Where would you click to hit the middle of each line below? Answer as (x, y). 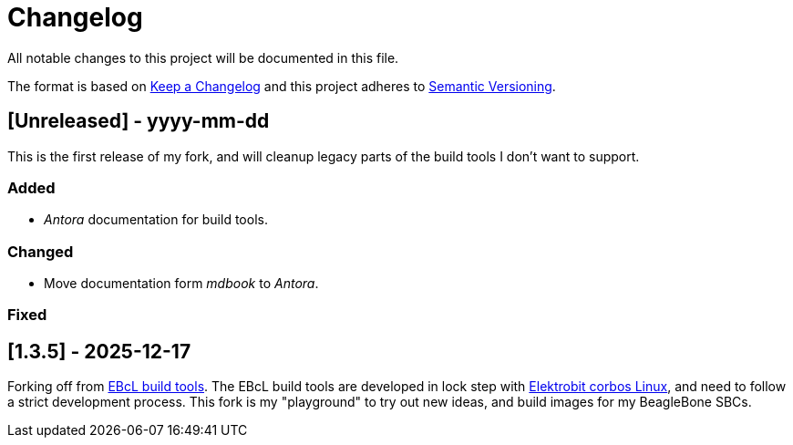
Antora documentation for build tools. (156, 220)
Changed (41, 251)
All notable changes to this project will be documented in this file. (203, 57)
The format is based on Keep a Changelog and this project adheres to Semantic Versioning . (282, 86)
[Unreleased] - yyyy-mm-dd (139, 121)
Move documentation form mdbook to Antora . (181, 284)
